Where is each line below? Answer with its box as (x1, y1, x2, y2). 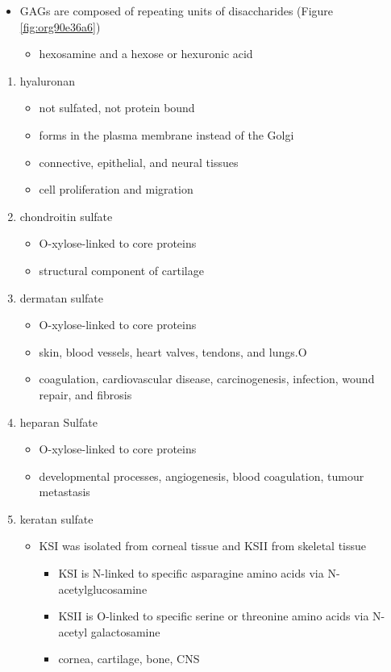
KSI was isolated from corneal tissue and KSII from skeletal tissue (39, 537, 367, 554)
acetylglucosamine (58, 580, 148, 597)
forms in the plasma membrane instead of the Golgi (39, 126, 294, 143)
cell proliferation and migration (39, 181, 193, 198)
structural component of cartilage (39, 261, 204, 278)
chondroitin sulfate (19, 207, 113, 224)
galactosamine (90, 623, 160, 640)
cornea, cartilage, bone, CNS (58, 650, 200, 667)
